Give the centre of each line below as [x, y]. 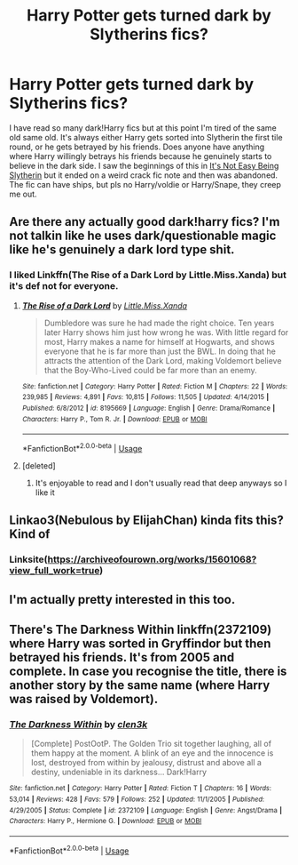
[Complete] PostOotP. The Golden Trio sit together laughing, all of [151, 744]
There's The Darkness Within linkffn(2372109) [141, 629]
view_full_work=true [55, 571]
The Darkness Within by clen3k [78, 724]
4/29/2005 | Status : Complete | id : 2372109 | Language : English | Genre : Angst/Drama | [145, 810]
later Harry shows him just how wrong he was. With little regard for [166, 332]
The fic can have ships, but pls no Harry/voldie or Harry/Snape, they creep [145, 184]
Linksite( [28, 559]
